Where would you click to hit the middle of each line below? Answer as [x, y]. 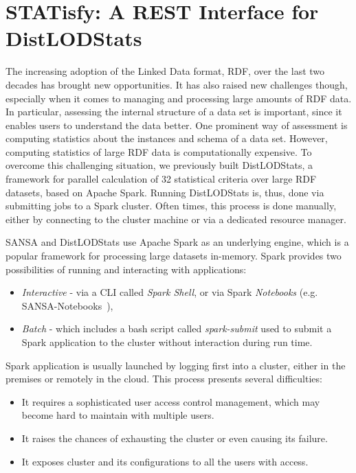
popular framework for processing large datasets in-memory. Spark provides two [174, 256]
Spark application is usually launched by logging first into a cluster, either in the [176, 365]
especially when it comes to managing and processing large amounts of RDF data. [179, 98]
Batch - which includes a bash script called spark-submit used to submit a [177, 328]
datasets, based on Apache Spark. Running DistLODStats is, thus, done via [165, 192]
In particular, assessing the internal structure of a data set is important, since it [174, 112]
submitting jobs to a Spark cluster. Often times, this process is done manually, [171, 206]
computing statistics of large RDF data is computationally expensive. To [159, 151]
